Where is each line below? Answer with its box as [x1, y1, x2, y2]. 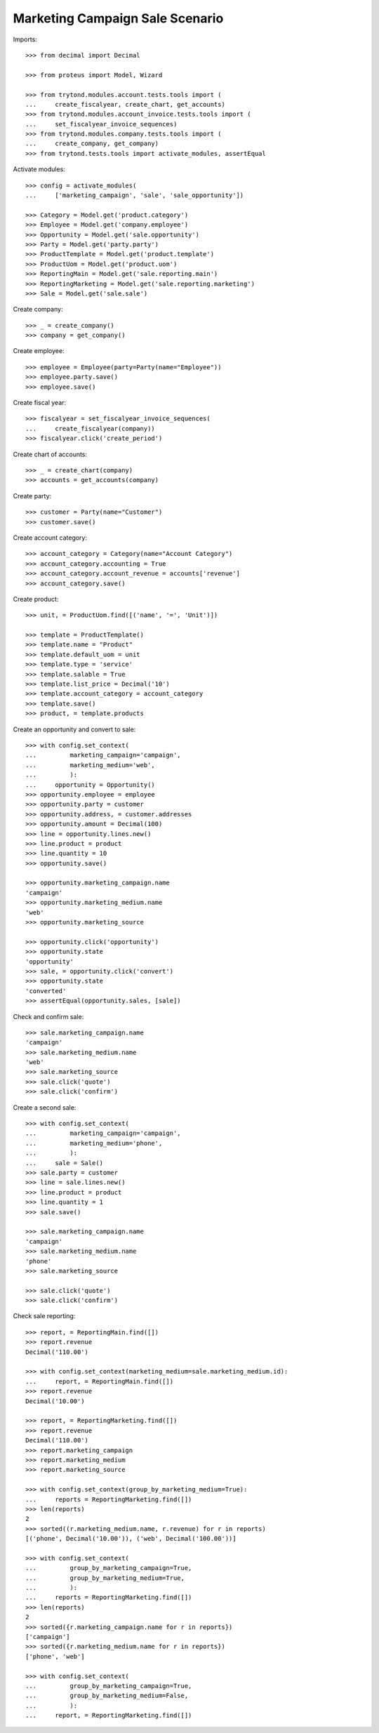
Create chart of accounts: [13, 450, 88, 458]
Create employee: [13, 347, 65, 355]
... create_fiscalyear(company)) [25, 425, 156, 432]
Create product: [13, 595, 59, 603]
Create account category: [13, 533, 88, 542]
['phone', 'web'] [25, 1652, 85, 1660]
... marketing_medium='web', [25, 761, 156, 769]
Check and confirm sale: [13, 1012, 84, 1021]
